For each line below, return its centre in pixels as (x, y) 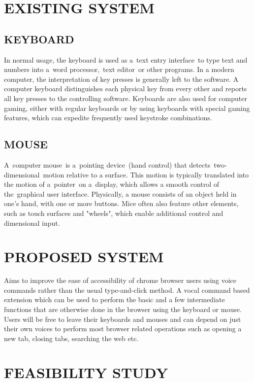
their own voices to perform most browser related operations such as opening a (123, 329)
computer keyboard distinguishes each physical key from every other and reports (126, 88)
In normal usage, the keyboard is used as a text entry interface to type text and (126, 59)
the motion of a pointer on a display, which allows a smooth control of (112, 184)
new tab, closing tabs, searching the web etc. (71, 338)
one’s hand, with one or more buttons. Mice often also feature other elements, (121, 203)
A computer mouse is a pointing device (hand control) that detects (107, 164)
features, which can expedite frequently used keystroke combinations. (108, 118)
